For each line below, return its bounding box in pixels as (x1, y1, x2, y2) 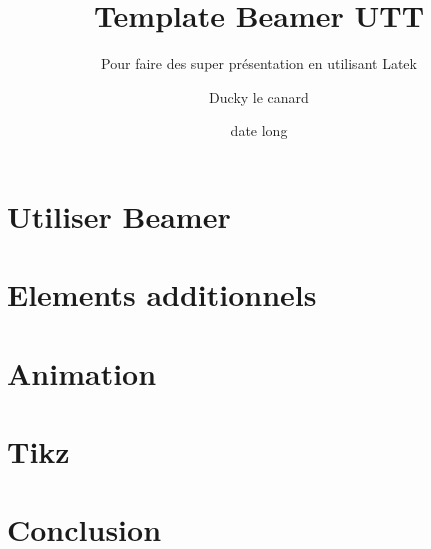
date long (230, 120, 288, 141)
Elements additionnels (7, 274, 317, 315)
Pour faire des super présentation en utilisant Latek (101, 53, 417, 74)
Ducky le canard (209, 86, 309, 107)
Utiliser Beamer (7, 195, 231, 236)
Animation (7, 352, 157, 393)
